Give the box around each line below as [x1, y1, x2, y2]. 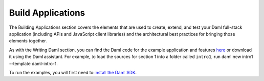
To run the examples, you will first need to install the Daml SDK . [9, 69, 137, 75]
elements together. [9, 38, 47, 44]
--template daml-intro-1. [9, 61, 58, 66]
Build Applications [9, 7, 85, 18]
